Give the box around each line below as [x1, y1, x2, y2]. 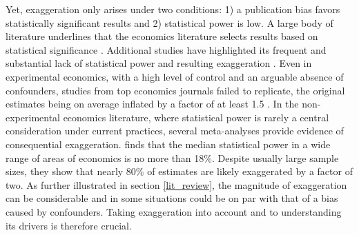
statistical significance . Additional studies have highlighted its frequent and [6, 42, 327, 57]
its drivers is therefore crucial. [6, 218, 132, 232]
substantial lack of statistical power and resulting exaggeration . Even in [6, 56, 312, 70]
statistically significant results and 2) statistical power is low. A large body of [6, 15, 333, 30]
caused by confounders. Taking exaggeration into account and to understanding [6, 204, 342, 218]
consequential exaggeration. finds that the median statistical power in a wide [6, 136, 331, 151]
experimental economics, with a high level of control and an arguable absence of [6, 69, 344, 83]
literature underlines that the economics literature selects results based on [6, 29, 318, 43]
